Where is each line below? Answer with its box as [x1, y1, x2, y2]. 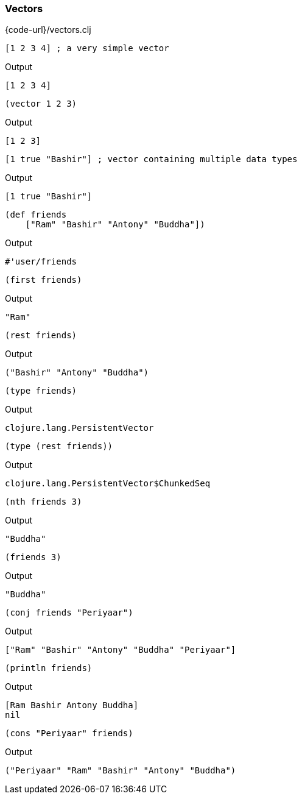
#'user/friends [5, 257, 77, 267]
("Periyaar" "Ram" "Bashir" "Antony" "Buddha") [5, 765, 236, 776]
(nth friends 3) [5, 497, 82, 507]
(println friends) [5, 663, 93, 673]
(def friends [5, 210, 67, 220]
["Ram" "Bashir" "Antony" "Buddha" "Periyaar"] [5, 645, 236, 655]
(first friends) [5, 275, 82, 285]
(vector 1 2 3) [5, 99, 77, 109]
